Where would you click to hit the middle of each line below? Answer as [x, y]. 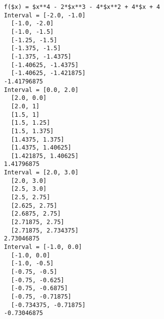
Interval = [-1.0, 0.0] [43, 247]
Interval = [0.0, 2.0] [41, 90]
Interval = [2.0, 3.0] [41, 173]
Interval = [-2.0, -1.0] [45, 15]
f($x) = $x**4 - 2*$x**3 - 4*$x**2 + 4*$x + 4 [82, 7]
